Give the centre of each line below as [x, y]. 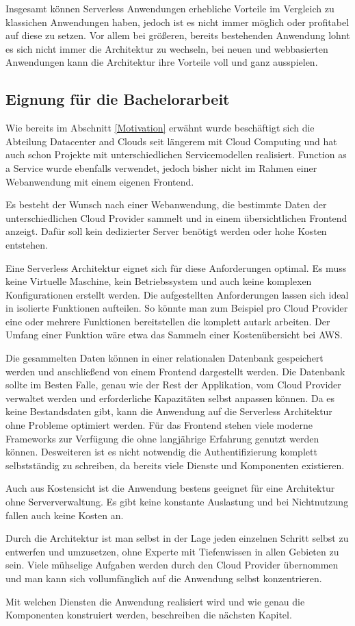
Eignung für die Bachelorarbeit [118, 99]
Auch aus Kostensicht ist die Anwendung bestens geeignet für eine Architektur [170, 488]
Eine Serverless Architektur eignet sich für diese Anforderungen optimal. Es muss [176, 267]
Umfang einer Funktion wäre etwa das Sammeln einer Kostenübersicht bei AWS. [174, 335]
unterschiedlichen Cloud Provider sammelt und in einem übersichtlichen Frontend [176, 217]
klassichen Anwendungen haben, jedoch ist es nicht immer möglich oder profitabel [177, 22]
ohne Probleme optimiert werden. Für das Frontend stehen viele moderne [159, 425]
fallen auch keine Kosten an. [65, 515]
